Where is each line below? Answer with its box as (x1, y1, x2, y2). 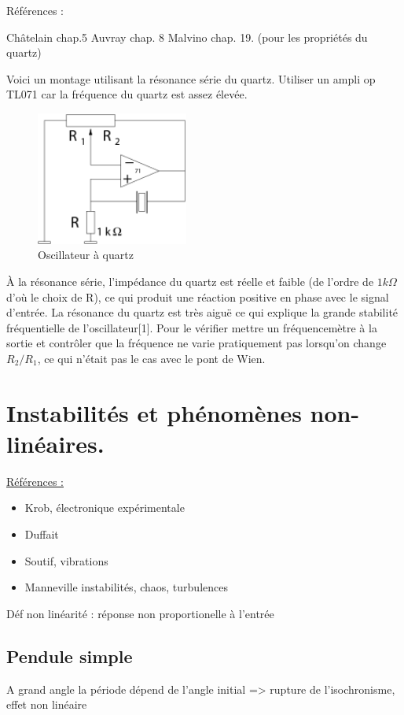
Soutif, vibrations (24, 552, 108, 569)
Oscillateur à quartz (38, 246, 134, 263)
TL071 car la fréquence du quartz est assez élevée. (6, 86, 248, 102)
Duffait (24, 526, 59, 543)
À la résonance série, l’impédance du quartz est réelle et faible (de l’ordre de (6, 273, 374, 290)
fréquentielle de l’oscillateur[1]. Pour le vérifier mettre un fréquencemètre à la (6, 319, 377, 335)
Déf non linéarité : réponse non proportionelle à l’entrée (6, 605, 274, 621)
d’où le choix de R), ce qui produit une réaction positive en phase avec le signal (6, 288, 389, 305)
